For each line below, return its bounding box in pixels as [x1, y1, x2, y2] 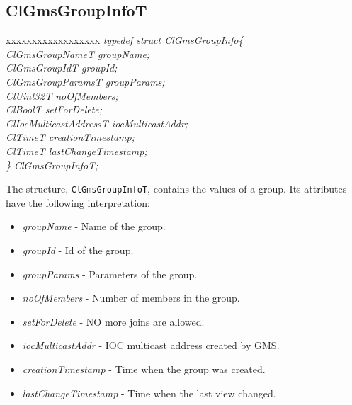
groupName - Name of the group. [22, 219, 166, 234]
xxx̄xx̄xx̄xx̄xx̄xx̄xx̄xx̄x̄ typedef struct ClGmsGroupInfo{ [6, 33, 244, 47]
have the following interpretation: [6, 195, 150, 210]
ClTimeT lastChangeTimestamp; [6, 143, 147, 158]
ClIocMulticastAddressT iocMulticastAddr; [6, 115, 188, 130]
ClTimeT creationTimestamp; [6, 130, 135, 144]
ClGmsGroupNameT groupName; [6, 46, 150, 61]
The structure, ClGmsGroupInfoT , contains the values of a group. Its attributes [6, 181, 347, 196]
